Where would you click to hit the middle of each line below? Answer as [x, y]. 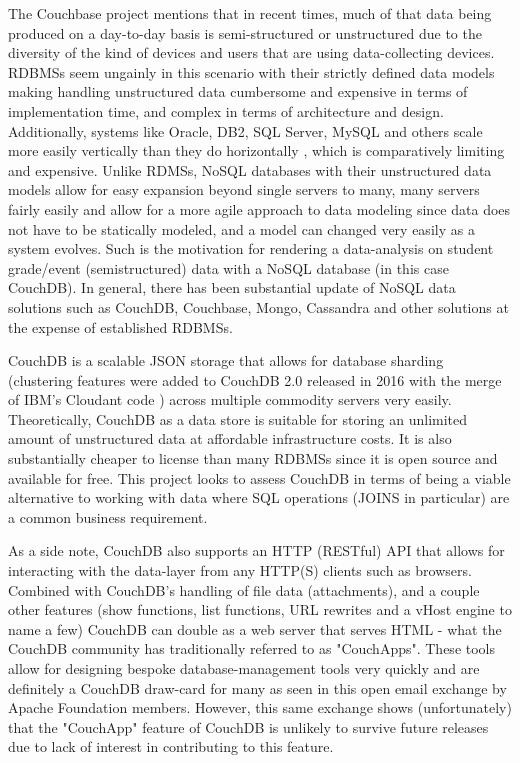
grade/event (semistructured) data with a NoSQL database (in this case [228, 267]
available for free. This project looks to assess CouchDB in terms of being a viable [259, 477]
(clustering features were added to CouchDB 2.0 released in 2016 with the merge [255, 379]
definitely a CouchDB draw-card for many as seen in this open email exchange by [257, 687]
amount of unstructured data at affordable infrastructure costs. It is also [230, 438]
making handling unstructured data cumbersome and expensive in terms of [238, 91]
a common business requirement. [108, 516]
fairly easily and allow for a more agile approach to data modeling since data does [259, 208]
